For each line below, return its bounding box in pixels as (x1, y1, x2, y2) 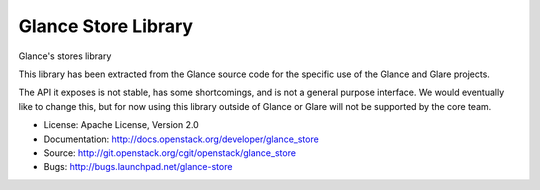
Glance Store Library (18, 15, 194, 37)
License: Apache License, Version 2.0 (43, 119, 199, 131)
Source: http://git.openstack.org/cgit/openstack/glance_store (43, 146, 297, 159)
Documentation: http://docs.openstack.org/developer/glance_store (43, 133, 319, 145)
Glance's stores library (18, 50, 112, 62)
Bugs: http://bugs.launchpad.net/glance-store (43, 161, 233, 173)
